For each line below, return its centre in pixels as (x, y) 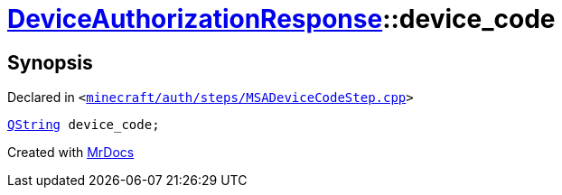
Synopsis (50, 62)
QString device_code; (84, 125)
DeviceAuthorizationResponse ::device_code (281, 19)
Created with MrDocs (71, 153)
